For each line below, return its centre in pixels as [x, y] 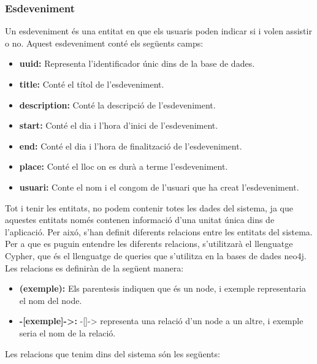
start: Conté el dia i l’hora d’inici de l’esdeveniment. [119, 125]
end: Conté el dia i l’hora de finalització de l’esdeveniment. [131, 146]
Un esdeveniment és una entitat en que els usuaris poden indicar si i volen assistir [158, 31]
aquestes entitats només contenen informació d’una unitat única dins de [140, 220]
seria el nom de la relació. [67, 332]
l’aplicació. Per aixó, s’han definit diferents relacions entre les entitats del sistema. [159, 231]
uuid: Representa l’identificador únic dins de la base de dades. [137, 63]
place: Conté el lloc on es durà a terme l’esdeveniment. [124, 166]
